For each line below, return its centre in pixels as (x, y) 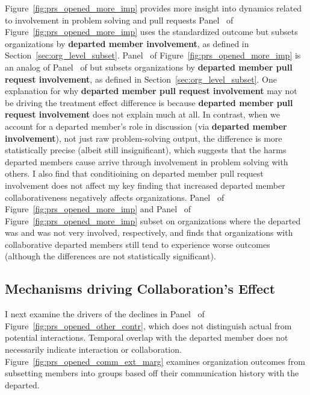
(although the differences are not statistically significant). (110, 256)
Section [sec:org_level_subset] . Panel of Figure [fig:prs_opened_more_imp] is (153, 55)
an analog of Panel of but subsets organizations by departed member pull (149, 67)
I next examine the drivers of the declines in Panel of (105, 314)
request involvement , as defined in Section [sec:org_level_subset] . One (141, 79)
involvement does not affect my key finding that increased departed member (145, 185)
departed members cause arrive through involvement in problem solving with (147, 161)
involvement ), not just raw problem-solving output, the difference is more (144, 138)
